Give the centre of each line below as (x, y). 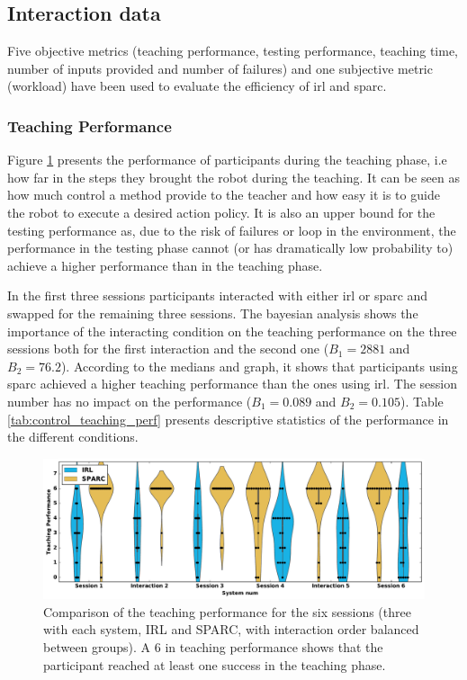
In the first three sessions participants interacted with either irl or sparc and (218, 295)
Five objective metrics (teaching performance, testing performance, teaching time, (233, 51)
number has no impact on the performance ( (130, 401)
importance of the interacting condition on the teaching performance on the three (232, 331)
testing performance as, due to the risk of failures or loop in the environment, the (232, 230)
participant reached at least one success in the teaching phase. (215, 664)
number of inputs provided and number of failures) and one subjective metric (220, 68)
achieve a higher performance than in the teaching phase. (165, 265)
